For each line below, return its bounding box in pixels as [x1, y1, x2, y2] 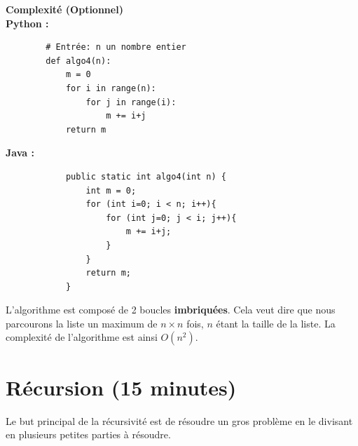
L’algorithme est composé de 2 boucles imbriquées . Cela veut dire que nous [6, 302, 336, 317]
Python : [6, 15, 49, 30]
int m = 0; [85, 185, 137, 196]
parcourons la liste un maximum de [6, 316, 158, 330]
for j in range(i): [85, 97, 177, 107]
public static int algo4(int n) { [65, 171, 226, 182]
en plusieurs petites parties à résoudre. [6, 427, 171, 442]
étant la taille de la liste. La [216, 316, 336, 330]
